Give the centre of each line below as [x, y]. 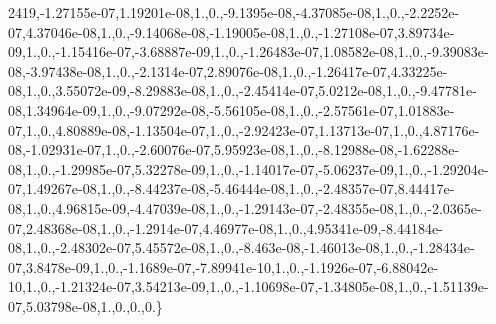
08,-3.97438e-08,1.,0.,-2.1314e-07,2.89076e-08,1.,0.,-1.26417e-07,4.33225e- [228, 70]
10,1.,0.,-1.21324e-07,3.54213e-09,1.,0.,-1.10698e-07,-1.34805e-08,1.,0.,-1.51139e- [248, 286]
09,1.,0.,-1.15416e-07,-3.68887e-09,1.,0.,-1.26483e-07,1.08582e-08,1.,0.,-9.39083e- [248, 51]
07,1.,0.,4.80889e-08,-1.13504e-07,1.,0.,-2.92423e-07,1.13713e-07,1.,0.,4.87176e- [244, 129]
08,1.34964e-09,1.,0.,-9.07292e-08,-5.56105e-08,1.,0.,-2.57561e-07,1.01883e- [231, 109]
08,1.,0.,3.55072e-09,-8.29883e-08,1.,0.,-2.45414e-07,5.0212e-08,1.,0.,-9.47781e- [242, 90]
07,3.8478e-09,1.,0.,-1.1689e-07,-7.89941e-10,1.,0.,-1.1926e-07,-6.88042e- [223, 266]
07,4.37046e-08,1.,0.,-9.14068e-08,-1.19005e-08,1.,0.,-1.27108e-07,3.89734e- [231, 31]
